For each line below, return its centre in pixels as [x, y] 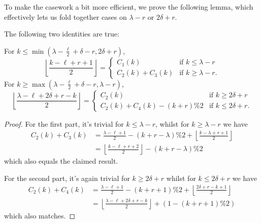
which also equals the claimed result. [61, 161]
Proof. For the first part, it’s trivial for [64, 123]
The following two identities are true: [62, 34]
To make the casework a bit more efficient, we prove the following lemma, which [129, 7]
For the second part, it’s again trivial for [67, 178]
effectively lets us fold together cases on [66, 16]
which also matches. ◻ [40, 215]
